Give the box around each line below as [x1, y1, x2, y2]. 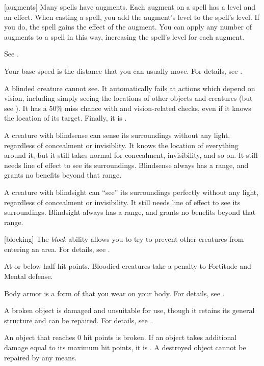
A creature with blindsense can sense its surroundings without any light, [4, 129, 230, 140]
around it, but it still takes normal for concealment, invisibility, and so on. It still [4, 150, 258, 160]
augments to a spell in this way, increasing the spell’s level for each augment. [4, 31, 245, 42]
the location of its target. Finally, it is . [4, 112, 127, 123]
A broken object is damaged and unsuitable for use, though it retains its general [4, 305, 255, 316]
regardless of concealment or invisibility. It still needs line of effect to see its [4, 196, 241, 207]
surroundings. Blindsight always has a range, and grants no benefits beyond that [4, 207, 256, 217]
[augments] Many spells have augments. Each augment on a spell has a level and [4, 2, 255, 12]
